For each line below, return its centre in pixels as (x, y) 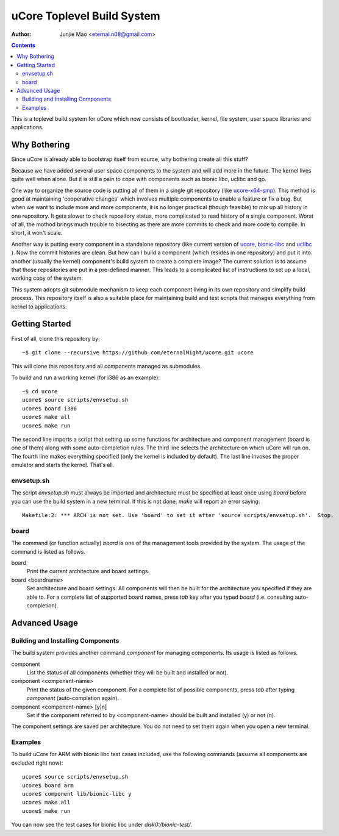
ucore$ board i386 (50, 408)
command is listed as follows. (48, 551)
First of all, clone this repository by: (55, 338)
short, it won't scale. (37, 233)
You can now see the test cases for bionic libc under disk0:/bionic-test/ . (102, 825)
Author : (21, 34)
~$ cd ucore (40, 391)
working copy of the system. (47, 278)
